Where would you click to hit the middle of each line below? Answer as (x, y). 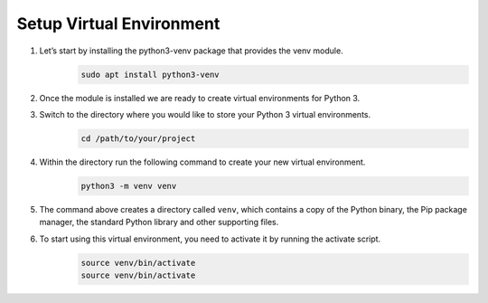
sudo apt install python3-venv (150, 74)
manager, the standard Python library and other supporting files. (159, 223)
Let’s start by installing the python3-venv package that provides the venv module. (191, 51)
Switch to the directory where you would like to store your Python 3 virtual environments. (205, 114)
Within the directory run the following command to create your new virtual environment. (202, 162)
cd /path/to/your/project (138, 138)
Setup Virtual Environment (118, 24)
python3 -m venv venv (129, 186)
